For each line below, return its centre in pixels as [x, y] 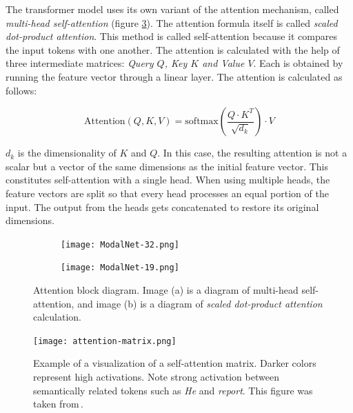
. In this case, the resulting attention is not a [252, 153]
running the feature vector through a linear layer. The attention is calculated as [174, 76]
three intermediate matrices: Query [80, 63]
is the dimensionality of [67, 153]
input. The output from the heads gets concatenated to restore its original [162, 206]
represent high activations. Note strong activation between [156, 377]
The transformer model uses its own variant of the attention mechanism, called [172, 9]
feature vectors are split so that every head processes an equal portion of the [167, 193]
